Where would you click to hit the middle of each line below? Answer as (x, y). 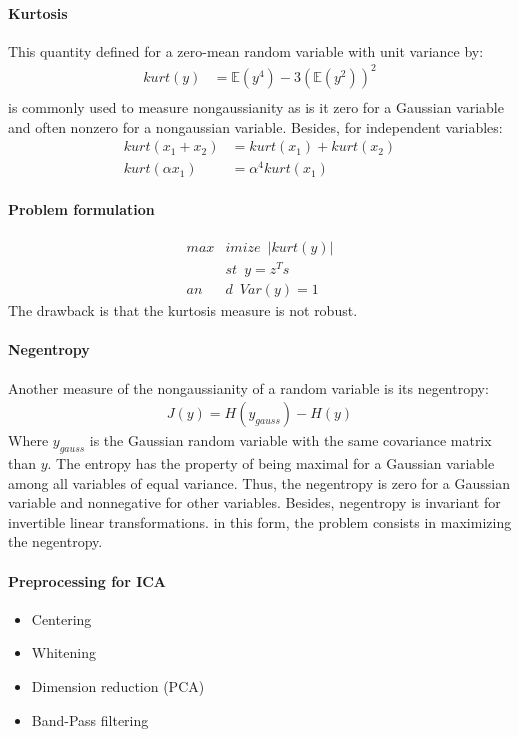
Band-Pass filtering (90, 719)
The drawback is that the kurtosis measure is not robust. (183, 310)
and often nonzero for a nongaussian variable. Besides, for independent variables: (255, 126)
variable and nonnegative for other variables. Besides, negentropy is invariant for (254, 502)
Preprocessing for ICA (87, 580)
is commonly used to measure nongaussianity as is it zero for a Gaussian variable (256, 106)
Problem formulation (81, 208)
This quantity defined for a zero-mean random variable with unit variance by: (246, 50)
